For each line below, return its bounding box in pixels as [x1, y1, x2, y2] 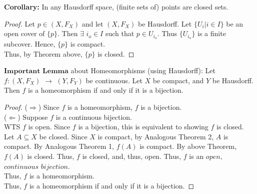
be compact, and [152, 75, 204, 85]
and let [81, 18, 103, 29]
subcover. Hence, [4, 39, 55, 49]
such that [105, 28, 134, 39]
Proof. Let [4, 18, 35, 29]
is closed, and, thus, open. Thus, [82, 150, 181, 161]
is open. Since [28, 121, 70, 132]
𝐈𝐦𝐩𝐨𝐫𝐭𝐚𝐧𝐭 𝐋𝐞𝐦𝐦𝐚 [4, 68, 68, 75]
